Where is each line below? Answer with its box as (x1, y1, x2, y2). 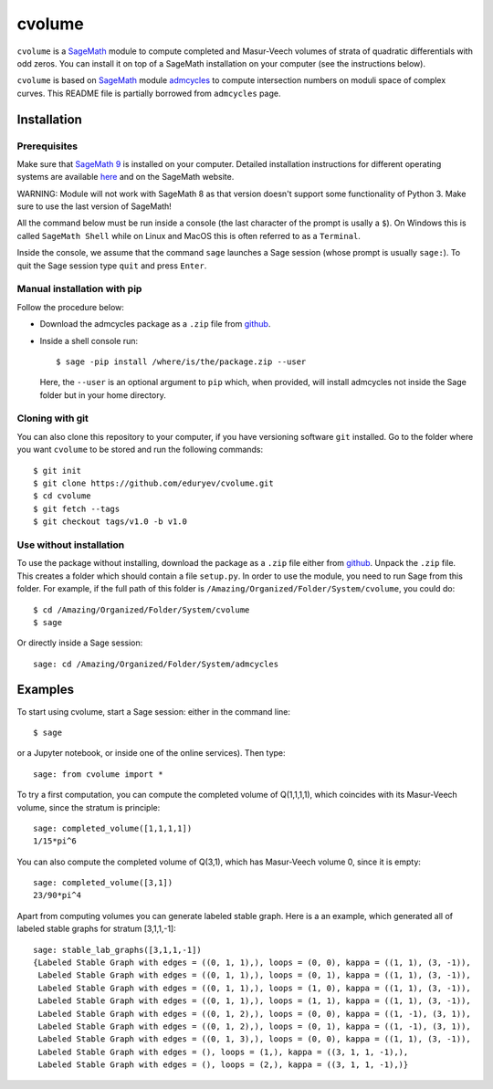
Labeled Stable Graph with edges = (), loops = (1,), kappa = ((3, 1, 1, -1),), (37, 1046, 409, 1057)
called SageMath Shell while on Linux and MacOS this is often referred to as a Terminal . (16, 230, 361, 241)
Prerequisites (16, 140, 78, 152)
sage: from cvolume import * (33, 769, 163, 780)
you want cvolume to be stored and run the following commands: (16, 444, 264, 455)
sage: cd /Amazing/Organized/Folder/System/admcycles (33, 658, 278, 669)
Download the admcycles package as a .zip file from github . (39, 319, 271, 330)
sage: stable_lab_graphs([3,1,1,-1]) (33, 945, 203, 955)
